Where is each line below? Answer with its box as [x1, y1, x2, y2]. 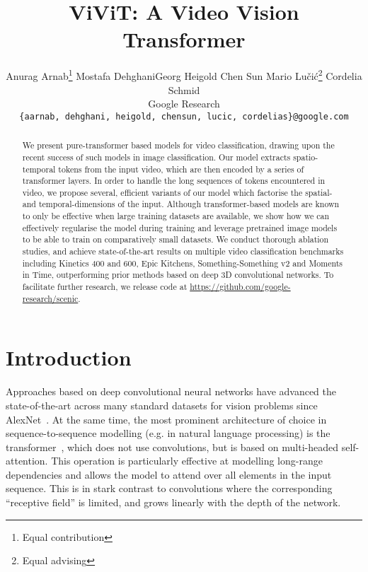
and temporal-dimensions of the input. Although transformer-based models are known [22, 198, 340, 210]
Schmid [168, 82, 200, 97]
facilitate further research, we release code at [22, 281, 188, 293]
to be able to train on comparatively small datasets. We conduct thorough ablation [22, 233, 329, 245]
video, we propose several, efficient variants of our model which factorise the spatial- [22, 186, 333, 198]
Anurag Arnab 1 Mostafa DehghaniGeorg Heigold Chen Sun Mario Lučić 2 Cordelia [6, 66, 362, 83]
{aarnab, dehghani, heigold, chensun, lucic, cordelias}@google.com [19, 111, 349, 122]
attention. [6, 453, 48, 468]
